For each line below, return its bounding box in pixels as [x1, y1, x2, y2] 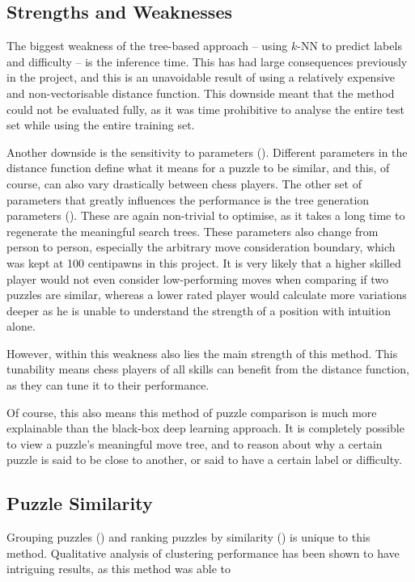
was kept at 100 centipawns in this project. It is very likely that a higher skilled [6, 254, 401, 271]
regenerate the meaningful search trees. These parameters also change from [6, 222, 379, 239]
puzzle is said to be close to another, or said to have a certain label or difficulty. [6, 451, 402, 468]
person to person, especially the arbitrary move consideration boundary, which [6, 238, 396, 255]
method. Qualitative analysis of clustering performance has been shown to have [6, 544, 400, 561]
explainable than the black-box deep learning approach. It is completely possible [6, 420, 404, 436]
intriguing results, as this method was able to [6, 560, 231, 577]
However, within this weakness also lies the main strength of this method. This [6, 344, 398, 361]
